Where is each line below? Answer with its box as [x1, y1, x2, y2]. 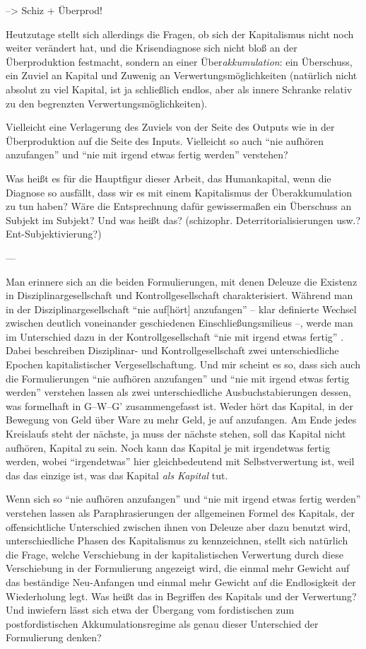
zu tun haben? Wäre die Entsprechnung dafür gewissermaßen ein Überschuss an [6, 199, 352, 214]
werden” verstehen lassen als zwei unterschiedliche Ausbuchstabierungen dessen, [6, 385, 351, 399]
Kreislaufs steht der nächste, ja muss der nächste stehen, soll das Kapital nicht [6, 426, 346, 441]
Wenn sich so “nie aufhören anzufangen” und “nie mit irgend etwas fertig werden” [6, 491, 361, 506]
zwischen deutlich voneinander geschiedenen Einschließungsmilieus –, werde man [6, 315, 353, 330]
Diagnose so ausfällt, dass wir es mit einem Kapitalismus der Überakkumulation [6, 185, 353, 199]
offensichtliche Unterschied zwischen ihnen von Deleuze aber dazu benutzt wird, [6, 519, 351, 534]
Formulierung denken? [6, 630, 102, 645]
